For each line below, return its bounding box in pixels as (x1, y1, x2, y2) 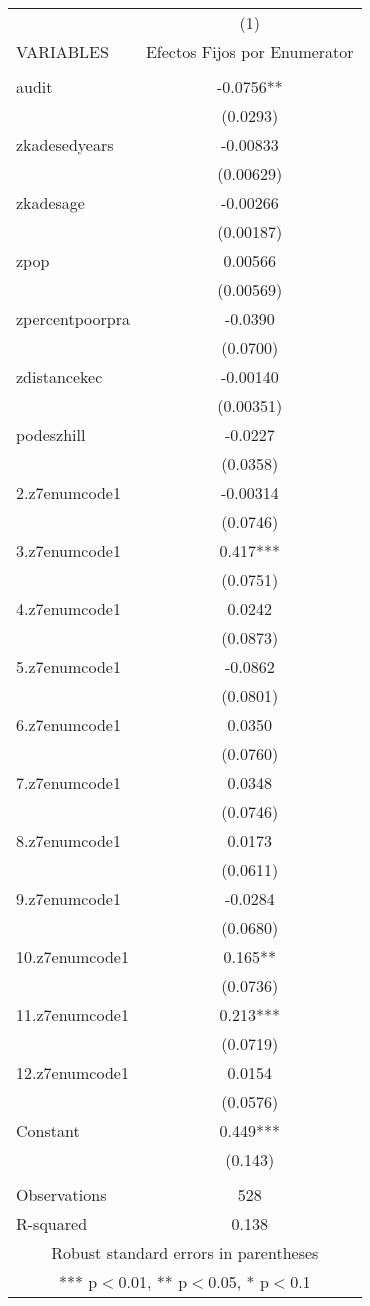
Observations (16, 1183, 107, 1206)
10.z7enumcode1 (16, 945, 129, 968)
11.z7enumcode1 (16, 1003, 129, 1026)
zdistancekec (16, 365, 103, 388)
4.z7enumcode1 (16, 597, 121, 620)
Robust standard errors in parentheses (51, 1241, 319, 1264)
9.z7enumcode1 (16, 887, 121, 910)
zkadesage (16, 191, 85, 214)
